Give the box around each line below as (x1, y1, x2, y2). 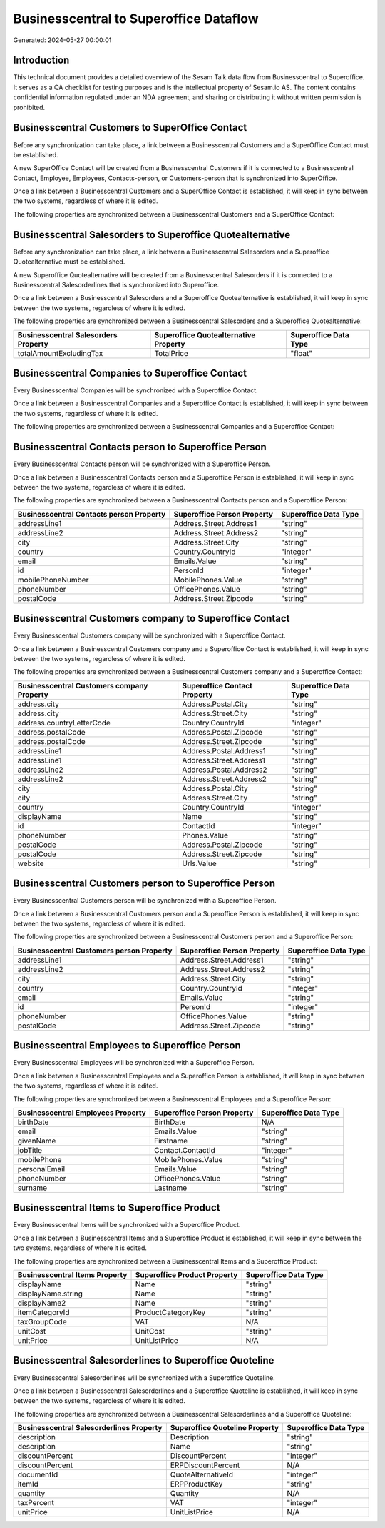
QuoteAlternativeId (170, 1469, 233, 1479)
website (17, 858, 44, 868)
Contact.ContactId (153, 1145, 215, 1155)
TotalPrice (154, 348, 189, 358)
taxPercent (17, 1498, 55, 1508)
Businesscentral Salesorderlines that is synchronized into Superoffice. (13, 280, 220, 289)
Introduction (13, 54, 70, 66)
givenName (17, 1136, 56, 1146)
